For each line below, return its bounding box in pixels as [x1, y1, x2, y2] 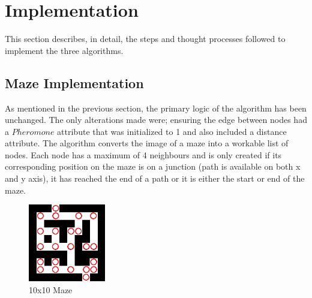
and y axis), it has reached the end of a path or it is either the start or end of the [5, 172, 305, 185]
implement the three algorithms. [5, 44, 124, 56]
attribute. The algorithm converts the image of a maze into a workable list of [5, 137, 289, 149]
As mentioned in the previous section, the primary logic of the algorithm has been [5, 101, 307, 114]
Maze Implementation [5, 73, 144, 92]
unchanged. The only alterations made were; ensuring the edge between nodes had [5, 113, 307, 126]
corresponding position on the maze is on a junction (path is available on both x [5, 160, 301, 173]
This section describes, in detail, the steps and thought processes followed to [5, 32, 286, 45]
